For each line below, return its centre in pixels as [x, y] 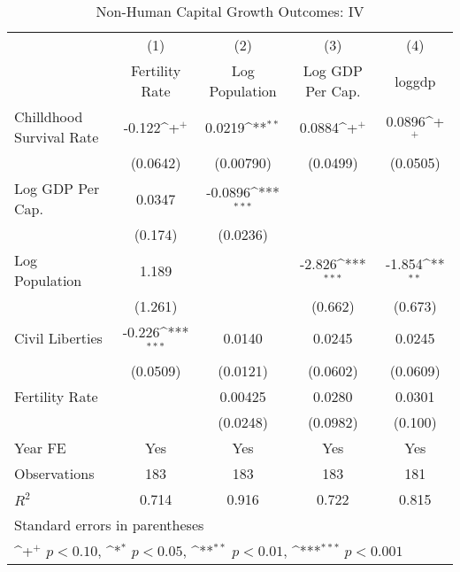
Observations [54, 473]
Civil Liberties [58, 338]
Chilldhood [49, 116]
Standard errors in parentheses [109, 524]
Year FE [40, 447]
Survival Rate [57, 137]
